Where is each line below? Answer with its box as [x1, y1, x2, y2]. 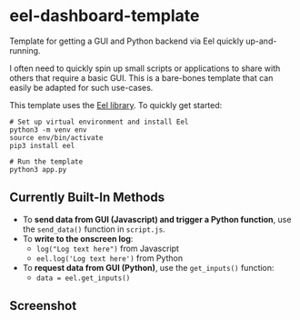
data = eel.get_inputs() [35, 274, 131, 283]
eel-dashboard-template [9, 5, 200, 26]
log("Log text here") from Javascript [35, 243, 180, 254]
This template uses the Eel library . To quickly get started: [9, 99, 223, 110]
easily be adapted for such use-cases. [9, 82, 154, 93]
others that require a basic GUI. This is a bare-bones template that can [9, 72, 274, 83]
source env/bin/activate [9, 133, 104, 142]
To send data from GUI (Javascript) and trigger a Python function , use [22, 214, 292, 225]
